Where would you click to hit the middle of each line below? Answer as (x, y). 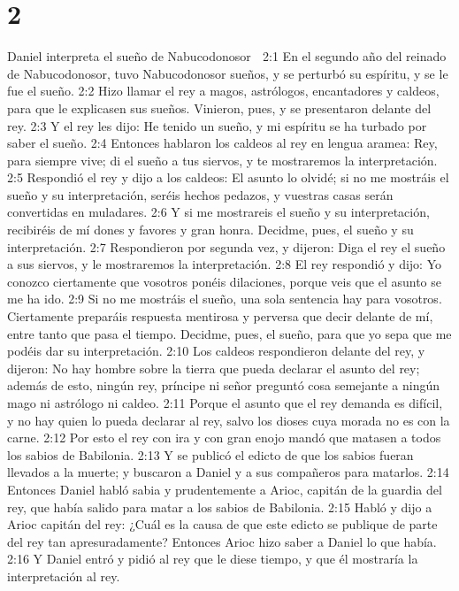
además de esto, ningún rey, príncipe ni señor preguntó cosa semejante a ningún (223, 385)
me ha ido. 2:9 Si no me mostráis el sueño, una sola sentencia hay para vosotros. (225, 299)
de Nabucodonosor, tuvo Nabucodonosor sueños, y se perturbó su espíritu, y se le (228, 73)
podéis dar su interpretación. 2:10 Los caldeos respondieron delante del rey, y (216, 351)
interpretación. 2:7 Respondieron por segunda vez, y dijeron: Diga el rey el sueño (226, 246)
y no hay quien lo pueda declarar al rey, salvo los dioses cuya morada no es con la (229, 420)
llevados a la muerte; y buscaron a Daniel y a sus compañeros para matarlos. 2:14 (228, 472)
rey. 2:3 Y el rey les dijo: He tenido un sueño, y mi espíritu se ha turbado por (217, 125)
